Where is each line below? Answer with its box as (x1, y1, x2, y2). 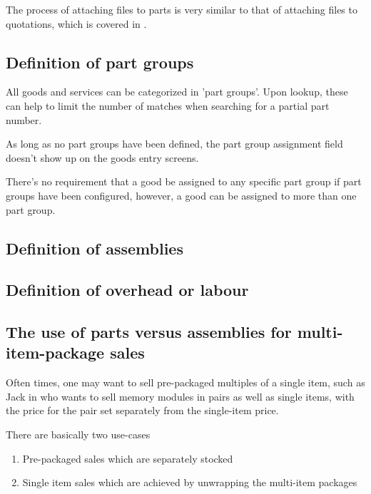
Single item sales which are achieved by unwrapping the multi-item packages (22, 475, 357, 490)
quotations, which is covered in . (6, 16, 147, 31)
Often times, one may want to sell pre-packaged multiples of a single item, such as (6, 375, 365, 390)
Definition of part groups (6, 51, 194, 73)
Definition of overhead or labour (6, 279, 249, 301)
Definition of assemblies (6, 237, 183, 259)
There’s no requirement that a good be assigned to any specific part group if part (6, 174, 362, 189)
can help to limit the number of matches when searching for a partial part (6, 98, 330, 113)
